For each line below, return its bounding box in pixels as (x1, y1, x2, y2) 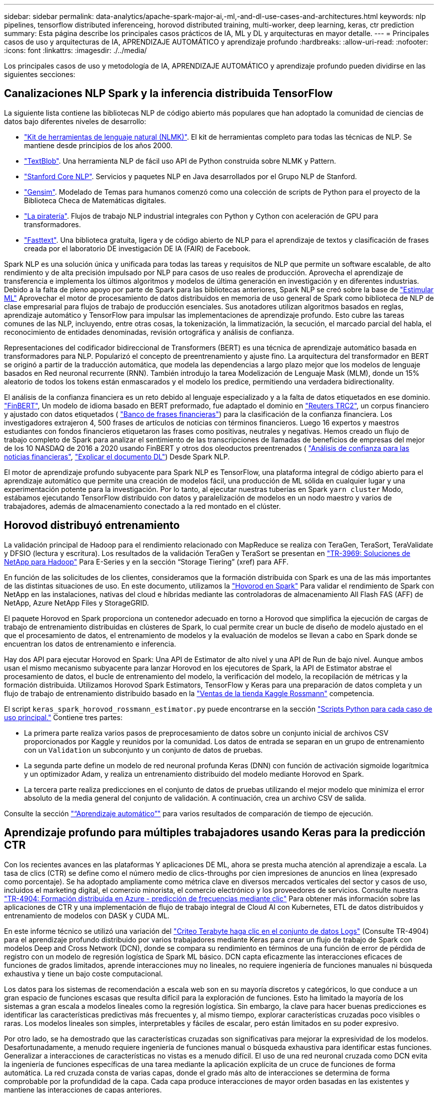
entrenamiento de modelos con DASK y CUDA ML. (4, 911, 169, 920)
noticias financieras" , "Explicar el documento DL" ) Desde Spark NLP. (4, 452, 230, 461)
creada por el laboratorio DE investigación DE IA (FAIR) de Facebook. (24, 244, 251, 253)
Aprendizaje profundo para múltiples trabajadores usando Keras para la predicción (4, 826, 425, 839)
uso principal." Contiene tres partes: (4, 713, 122, 722)
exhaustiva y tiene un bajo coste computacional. (4, 969, 163, 978)
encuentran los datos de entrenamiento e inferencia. (4, 639, 176, 648)
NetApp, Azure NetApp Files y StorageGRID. (4, 598, 149, 607)
